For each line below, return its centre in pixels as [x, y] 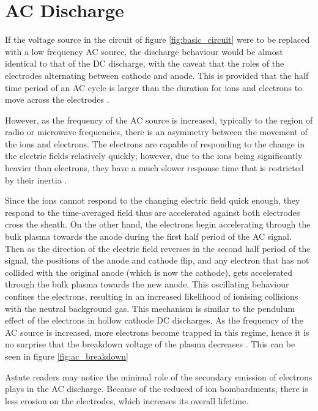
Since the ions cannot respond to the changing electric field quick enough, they [153, 200]
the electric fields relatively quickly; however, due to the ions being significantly [154, 156]
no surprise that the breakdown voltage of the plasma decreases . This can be [150, 344]
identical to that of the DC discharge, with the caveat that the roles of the [145, 63]
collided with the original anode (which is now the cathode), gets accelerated [149, 272]
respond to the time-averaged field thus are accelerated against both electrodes [153, 212]
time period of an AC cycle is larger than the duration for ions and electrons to [154, 87]
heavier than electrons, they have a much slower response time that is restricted [154, 168]
